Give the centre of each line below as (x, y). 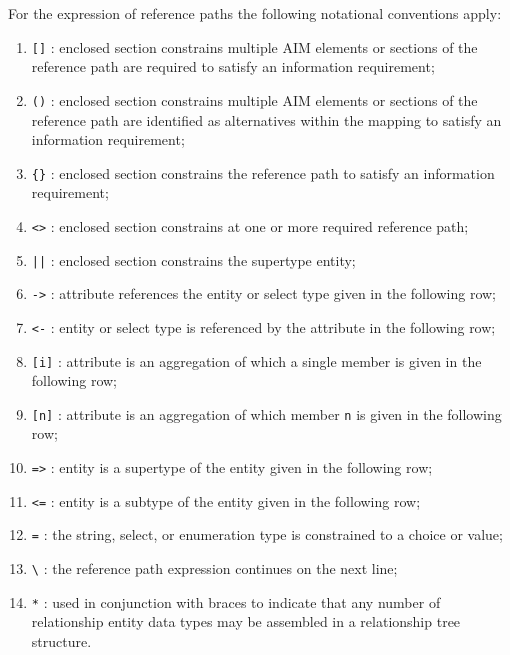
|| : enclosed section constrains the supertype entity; (193, 259)
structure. (61, 640)
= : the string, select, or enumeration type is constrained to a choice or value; (267, 534)
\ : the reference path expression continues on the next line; (214, 568)
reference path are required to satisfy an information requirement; (233, 66)
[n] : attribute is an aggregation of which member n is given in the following (266, 413)
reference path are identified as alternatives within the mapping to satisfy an (266, 119)
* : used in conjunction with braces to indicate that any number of (236, 601)
